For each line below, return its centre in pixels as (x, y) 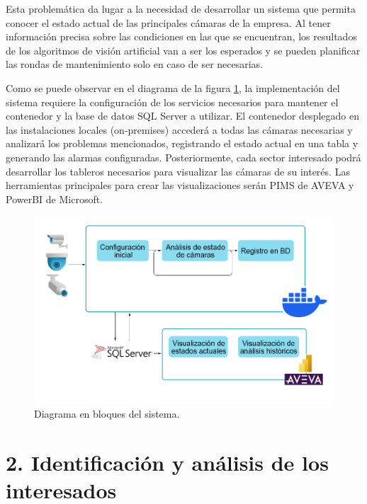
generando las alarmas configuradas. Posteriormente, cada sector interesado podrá (183, 157)
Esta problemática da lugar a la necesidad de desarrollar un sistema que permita (181, 8)
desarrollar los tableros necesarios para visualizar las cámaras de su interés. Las (178, 171)
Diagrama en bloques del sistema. (107, 414)
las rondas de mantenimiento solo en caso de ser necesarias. (135, 64)
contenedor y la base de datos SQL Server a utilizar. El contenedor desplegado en (182, 116)
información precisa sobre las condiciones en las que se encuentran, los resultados (181, 36)
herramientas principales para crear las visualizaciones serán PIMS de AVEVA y (180, 185)
